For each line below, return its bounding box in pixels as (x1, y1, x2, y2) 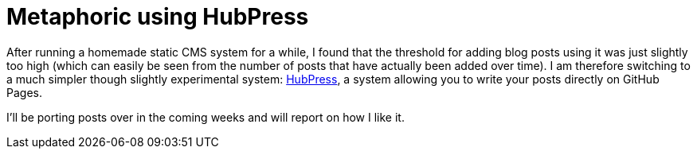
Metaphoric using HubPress (6, 3, 309, 30)
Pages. (6, 85, 42, 99)
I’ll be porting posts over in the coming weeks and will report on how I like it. (6, 110, 405, 124)
